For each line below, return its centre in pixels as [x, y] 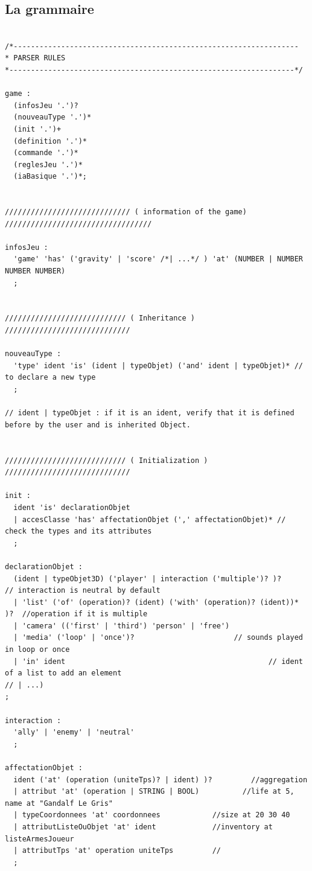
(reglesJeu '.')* [48, 164]
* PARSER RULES [35, 58]
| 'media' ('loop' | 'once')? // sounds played [158, 638]
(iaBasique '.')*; [50, 177]
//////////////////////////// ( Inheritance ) [100, 318]
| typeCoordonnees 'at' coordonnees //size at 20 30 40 [152, 815]
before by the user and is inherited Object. [98, 425]
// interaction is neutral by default [83, 591]
